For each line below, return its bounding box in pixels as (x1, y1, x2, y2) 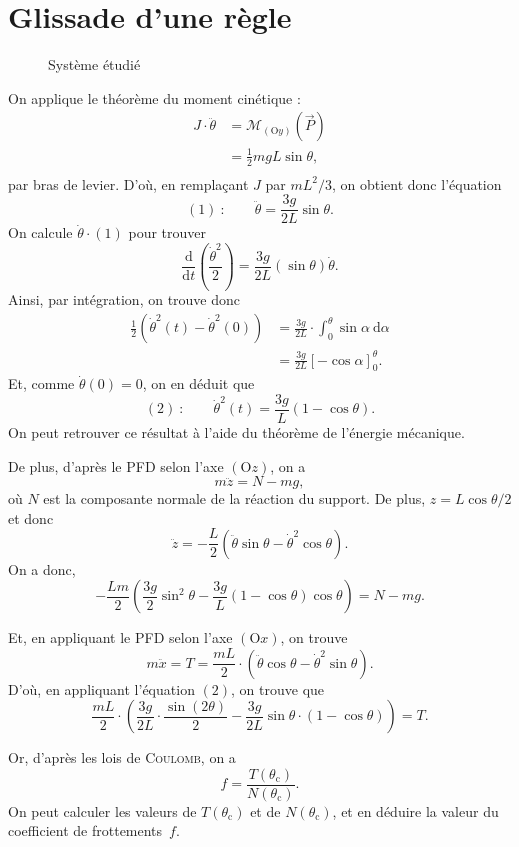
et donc (8, 507, 54, 528)
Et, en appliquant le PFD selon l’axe (8, 627, 233, 648)
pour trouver (128, 222, 207, 243)
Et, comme (8, 373, 75, 394)
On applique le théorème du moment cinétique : (8, 87, 301, 108)
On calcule (8, 222, 73, 243)
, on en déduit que (142, 373, 255, 394)
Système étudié (48, 54, 141, 75)
